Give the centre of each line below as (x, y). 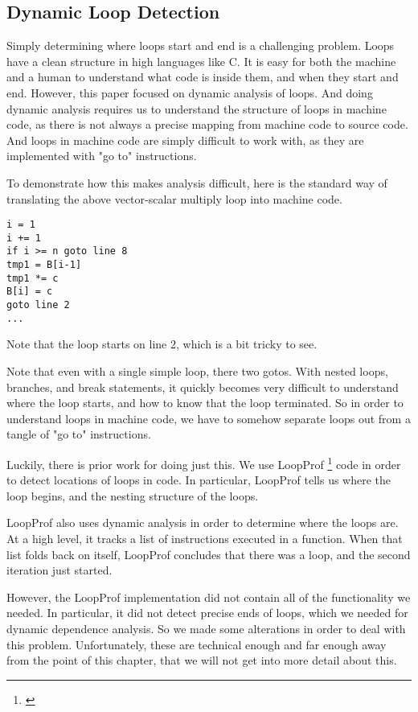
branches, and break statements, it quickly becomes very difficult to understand (203, 387)
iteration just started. (59, 570)
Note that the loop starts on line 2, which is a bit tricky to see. (162, 344)
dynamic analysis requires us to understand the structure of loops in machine (197, 108)
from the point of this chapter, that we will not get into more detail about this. (202, 660)
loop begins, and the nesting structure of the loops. (133, 495)
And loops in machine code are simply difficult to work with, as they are (185, 140)
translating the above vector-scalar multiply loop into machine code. (174, 198)
